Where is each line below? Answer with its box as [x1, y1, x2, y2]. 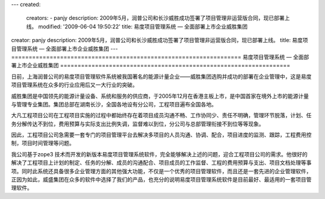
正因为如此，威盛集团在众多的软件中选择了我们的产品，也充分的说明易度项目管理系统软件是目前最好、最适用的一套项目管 [11, 176, 312, 183]
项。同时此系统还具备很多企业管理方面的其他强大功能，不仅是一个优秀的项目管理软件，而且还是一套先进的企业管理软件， [11, 167, 312, 174]
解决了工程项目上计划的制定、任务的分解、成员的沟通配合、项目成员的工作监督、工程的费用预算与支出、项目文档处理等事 [11, 159, 312, 167]
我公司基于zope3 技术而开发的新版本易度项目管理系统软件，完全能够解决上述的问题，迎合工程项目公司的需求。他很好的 [11, 150, 308, 158]
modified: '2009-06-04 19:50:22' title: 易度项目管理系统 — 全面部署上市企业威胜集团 [38, 23, 248, 30]
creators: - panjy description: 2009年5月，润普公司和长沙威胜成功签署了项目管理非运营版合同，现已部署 [26, 14, 285, 22]
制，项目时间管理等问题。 [11, 139, 75, 147]
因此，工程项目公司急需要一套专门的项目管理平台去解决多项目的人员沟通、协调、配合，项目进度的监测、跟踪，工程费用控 [11, 131, 312, 138]
